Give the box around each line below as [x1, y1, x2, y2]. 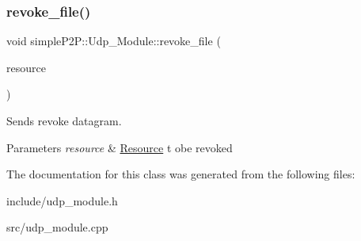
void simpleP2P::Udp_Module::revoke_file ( [6, 33, 221, 49]
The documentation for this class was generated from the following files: [6, 166, 355, 182]
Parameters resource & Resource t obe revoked [6, 139, 233, 155]
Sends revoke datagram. [6, 113, 122, 128]
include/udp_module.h [6, 192, 118, 208]
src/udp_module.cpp [6, 219, 108, 235]
